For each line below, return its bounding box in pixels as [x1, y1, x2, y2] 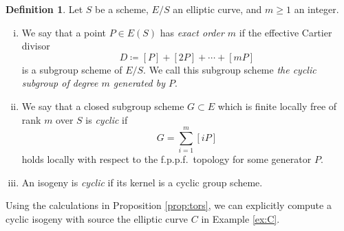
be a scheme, [95, 2, 149, 16]
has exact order [160, 25, 224, 39]
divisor [21, 38, 50, 53]
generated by [113, 76, 166, 90]
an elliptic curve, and [173, 2, 262, 16]
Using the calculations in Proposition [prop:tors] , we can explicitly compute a [6, 198, 332, 212]
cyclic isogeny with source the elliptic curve [6, 212, 189, 226]
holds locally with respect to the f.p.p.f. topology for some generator [21, 152, 312, 166]
